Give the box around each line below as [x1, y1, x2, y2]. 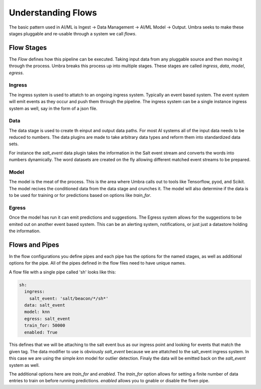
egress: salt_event [24, 316, 71, 321]
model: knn [24, 309, 50, 314]
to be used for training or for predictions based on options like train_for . [9, 193, 152, 198]
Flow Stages [9, 44, 47, 52]
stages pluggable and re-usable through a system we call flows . [9, 30, 137, 36]
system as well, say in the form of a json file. [9, 105, 98, 111]
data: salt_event [24, 302, 65, 308]
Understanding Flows [9, 7, 97, 18]
